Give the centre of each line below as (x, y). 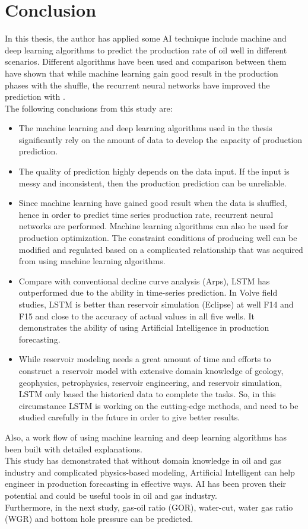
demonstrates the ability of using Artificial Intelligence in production (144, 327)
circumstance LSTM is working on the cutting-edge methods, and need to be (158, 405)
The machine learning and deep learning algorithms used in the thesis (145, 128)
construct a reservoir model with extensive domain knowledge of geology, (151, 370)
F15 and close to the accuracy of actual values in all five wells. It (136, 316)
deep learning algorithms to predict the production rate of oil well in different (146, 50)
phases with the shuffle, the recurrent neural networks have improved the (137, 85)
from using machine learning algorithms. (92, 261)
